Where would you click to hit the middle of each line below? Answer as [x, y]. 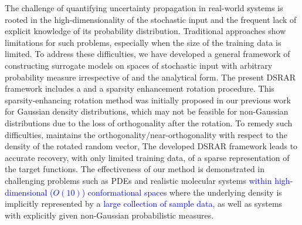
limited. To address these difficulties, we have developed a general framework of [147, 54]
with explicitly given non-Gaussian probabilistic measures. [109, 215]
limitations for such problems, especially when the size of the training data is [143, 42]
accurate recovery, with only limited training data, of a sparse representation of [147, 157]
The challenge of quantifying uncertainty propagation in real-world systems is [144, 8]
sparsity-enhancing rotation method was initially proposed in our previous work [148, 100]
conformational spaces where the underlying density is [185, 192]
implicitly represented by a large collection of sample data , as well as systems [144, 204]
